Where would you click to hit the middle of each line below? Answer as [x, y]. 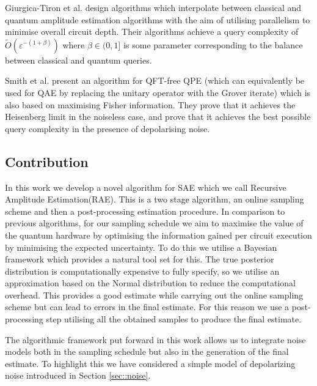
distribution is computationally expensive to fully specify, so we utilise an [142, 271]
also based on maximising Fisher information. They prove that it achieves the [150, 104]
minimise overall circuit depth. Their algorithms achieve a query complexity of [152, 32]
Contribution [47, 161]
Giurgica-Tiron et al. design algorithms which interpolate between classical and [153, 7]
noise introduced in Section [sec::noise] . [78, 375]
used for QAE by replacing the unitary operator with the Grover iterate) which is [158, 92]
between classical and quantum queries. [78, 60]
